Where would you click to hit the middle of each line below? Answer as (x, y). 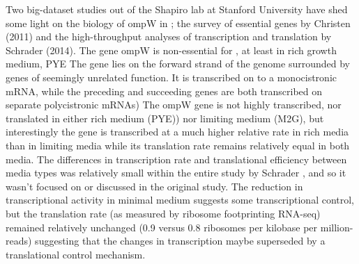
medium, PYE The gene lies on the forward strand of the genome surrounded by (178, 64)
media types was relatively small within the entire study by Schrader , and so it (176, 173)
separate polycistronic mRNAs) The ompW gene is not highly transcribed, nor (174, 105)
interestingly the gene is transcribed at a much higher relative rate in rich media (177, 132)
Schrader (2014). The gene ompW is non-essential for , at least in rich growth (171, 50)
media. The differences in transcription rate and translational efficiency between (176, 159)
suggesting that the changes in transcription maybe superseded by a (180, 241)
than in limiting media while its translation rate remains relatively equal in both (178, 145)
